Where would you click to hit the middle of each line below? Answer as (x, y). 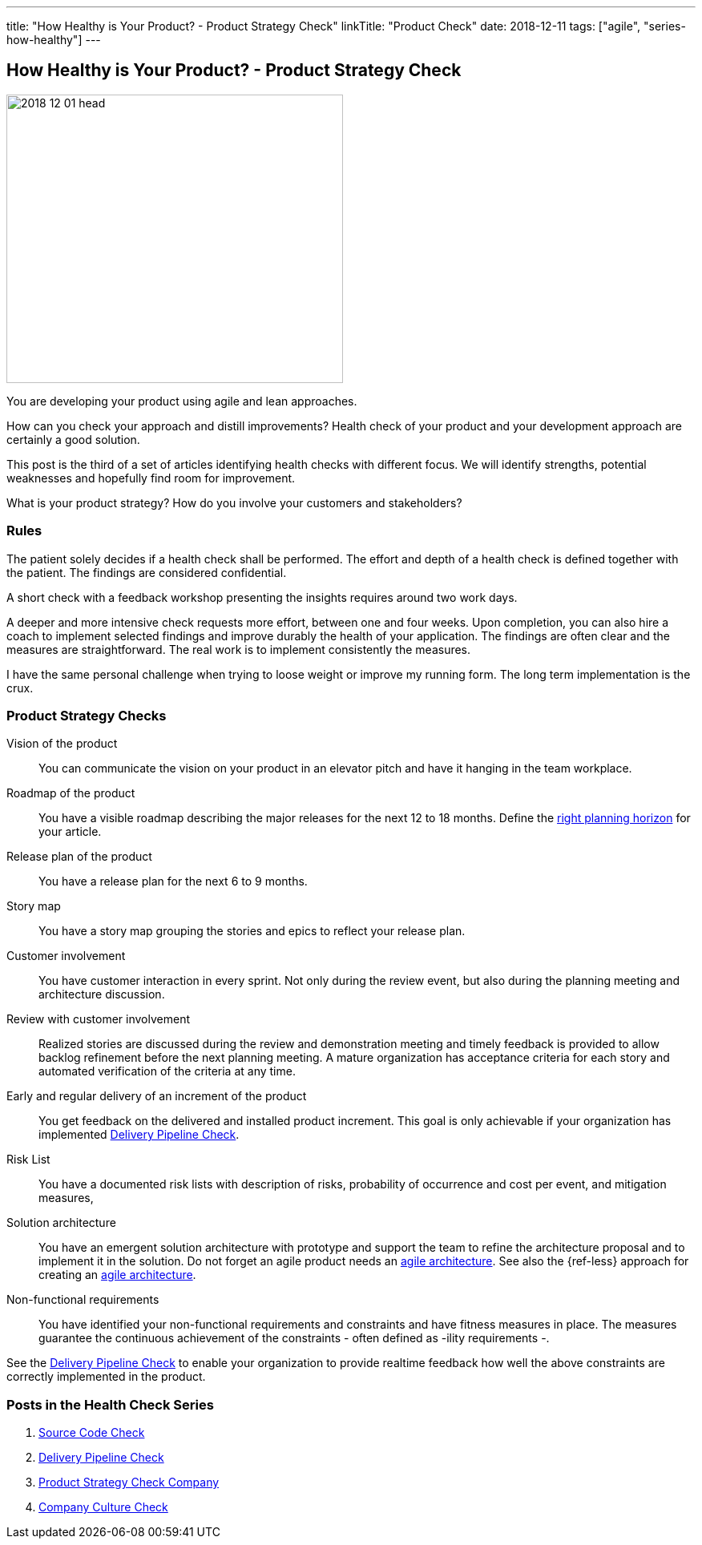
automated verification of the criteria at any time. (167, 1071)
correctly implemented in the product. (106, 1377)
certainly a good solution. (73, 439)
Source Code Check (92, 1433)
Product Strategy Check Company (129, 1482)
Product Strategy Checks (87, 715)
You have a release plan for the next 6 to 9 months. (173, 881)
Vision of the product (62, 744)
